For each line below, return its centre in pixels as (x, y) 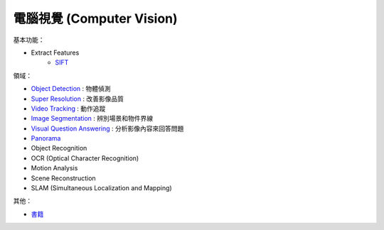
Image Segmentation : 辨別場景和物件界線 (92, 119)
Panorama (46, 138)
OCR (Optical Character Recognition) (85, 158)
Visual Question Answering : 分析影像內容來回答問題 (107, 128)
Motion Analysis (54, 168)
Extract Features (55, 53)
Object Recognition (59, 148)
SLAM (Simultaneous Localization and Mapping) (101, 188)
